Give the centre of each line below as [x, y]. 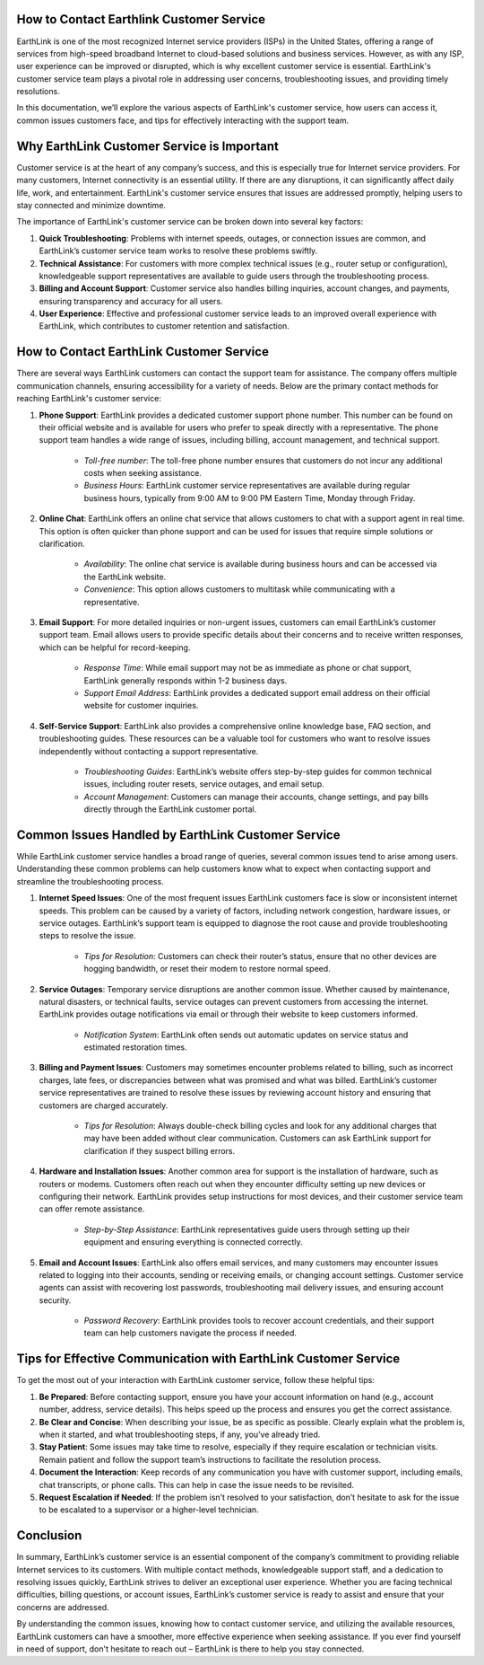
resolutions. [38, 92]
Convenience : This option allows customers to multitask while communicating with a [240, 589]
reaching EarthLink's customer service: [89, 399]
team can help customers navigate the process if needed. [190, 1333]
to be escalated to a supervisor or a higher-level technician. [149, 1510]
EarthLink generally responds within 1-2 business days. [186, 680]
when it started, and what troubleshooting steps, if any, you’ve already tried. [180, 1434]
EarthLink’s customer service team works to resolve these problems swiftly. [178, 251]
